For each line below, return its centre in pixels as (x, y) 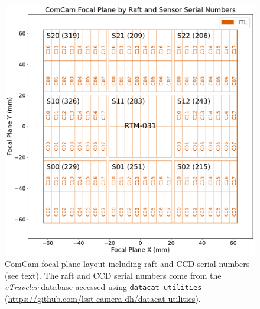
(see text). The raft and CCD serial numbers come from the (113, 275)
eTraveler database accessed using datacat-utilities (103, 287)
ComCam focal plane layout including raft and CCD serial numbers (127, 264)
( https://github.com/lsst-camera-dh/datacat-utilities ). (103, 299)
